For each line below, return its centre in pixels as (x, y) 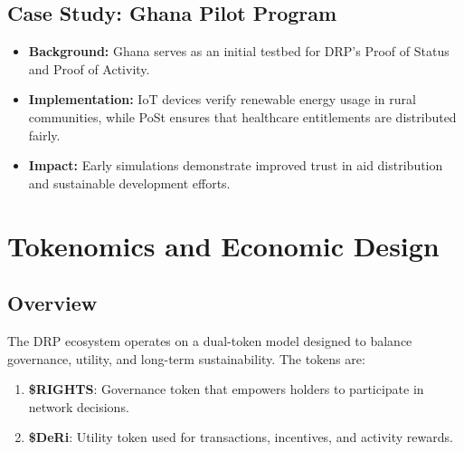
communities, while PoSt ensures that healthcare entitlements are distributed (242, 116)
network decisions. (79, 406)
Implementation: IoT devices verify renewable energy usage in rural (222, 99)
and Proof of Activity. (89, 68)
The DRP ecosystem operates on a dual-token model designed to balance (210, 340)
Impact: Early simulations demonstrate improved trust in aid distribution (236, 165)
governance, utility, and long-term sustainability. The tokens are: (186, 358)
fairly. (44, 135)
